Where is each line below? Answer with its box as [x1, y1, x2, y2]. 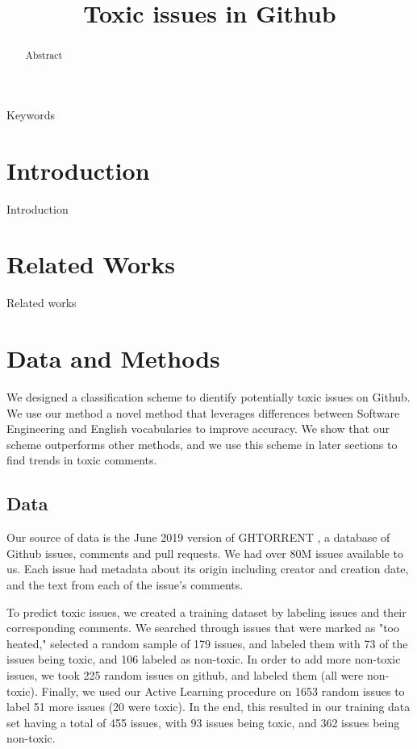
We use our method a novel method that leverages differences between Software [6, 404, 400, 421]
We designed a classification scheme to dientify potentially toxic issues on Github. [6, 388, 411, 405]
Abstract [25, 48, 63, 62]
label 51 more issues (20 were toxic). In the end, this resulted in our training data [6, 698, 411, 715]
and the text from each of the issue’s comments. [6, 576, 244, 593]
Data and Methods [6, 342, 220, 375]
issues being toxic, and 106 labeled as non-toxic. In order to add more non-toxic [6, 651, 401, 668]
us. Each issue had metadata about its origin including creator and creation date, [6, 560, 409, 577]
